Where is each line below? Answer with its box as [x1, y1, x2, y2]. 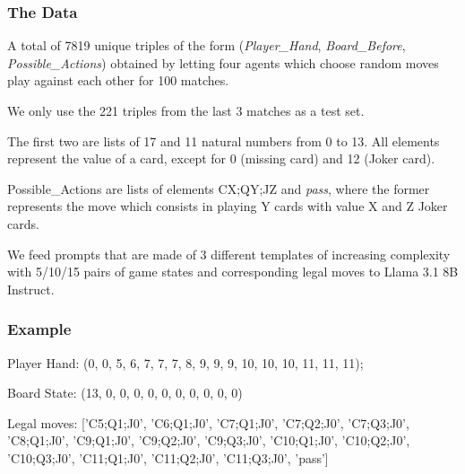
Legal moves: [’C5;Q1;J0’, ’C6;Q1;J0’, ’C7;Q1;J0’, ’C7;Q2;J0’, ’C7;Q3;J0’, [7, 413, 409, 432]
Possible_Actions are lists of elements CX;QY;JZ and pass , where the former [7, 179, 430, 197]
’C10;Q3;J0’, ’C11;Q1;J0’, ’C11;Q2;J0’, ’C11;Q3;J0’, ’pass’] [7, 448, 329, 467]
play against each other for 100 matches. [7, 71, 229, 90]
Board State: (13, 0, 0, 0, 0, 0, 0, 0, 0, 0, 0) [7, 383, 243, 402]
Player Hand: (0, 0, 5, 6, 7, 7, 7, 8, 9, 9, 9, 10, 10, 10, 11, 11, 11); [7, 353, 364, 372]
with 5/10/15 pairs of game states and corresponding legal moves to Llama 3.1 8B [7, 262, 459, 281]
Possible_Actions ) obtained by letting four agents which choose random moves [7, 53, 439, 72]
